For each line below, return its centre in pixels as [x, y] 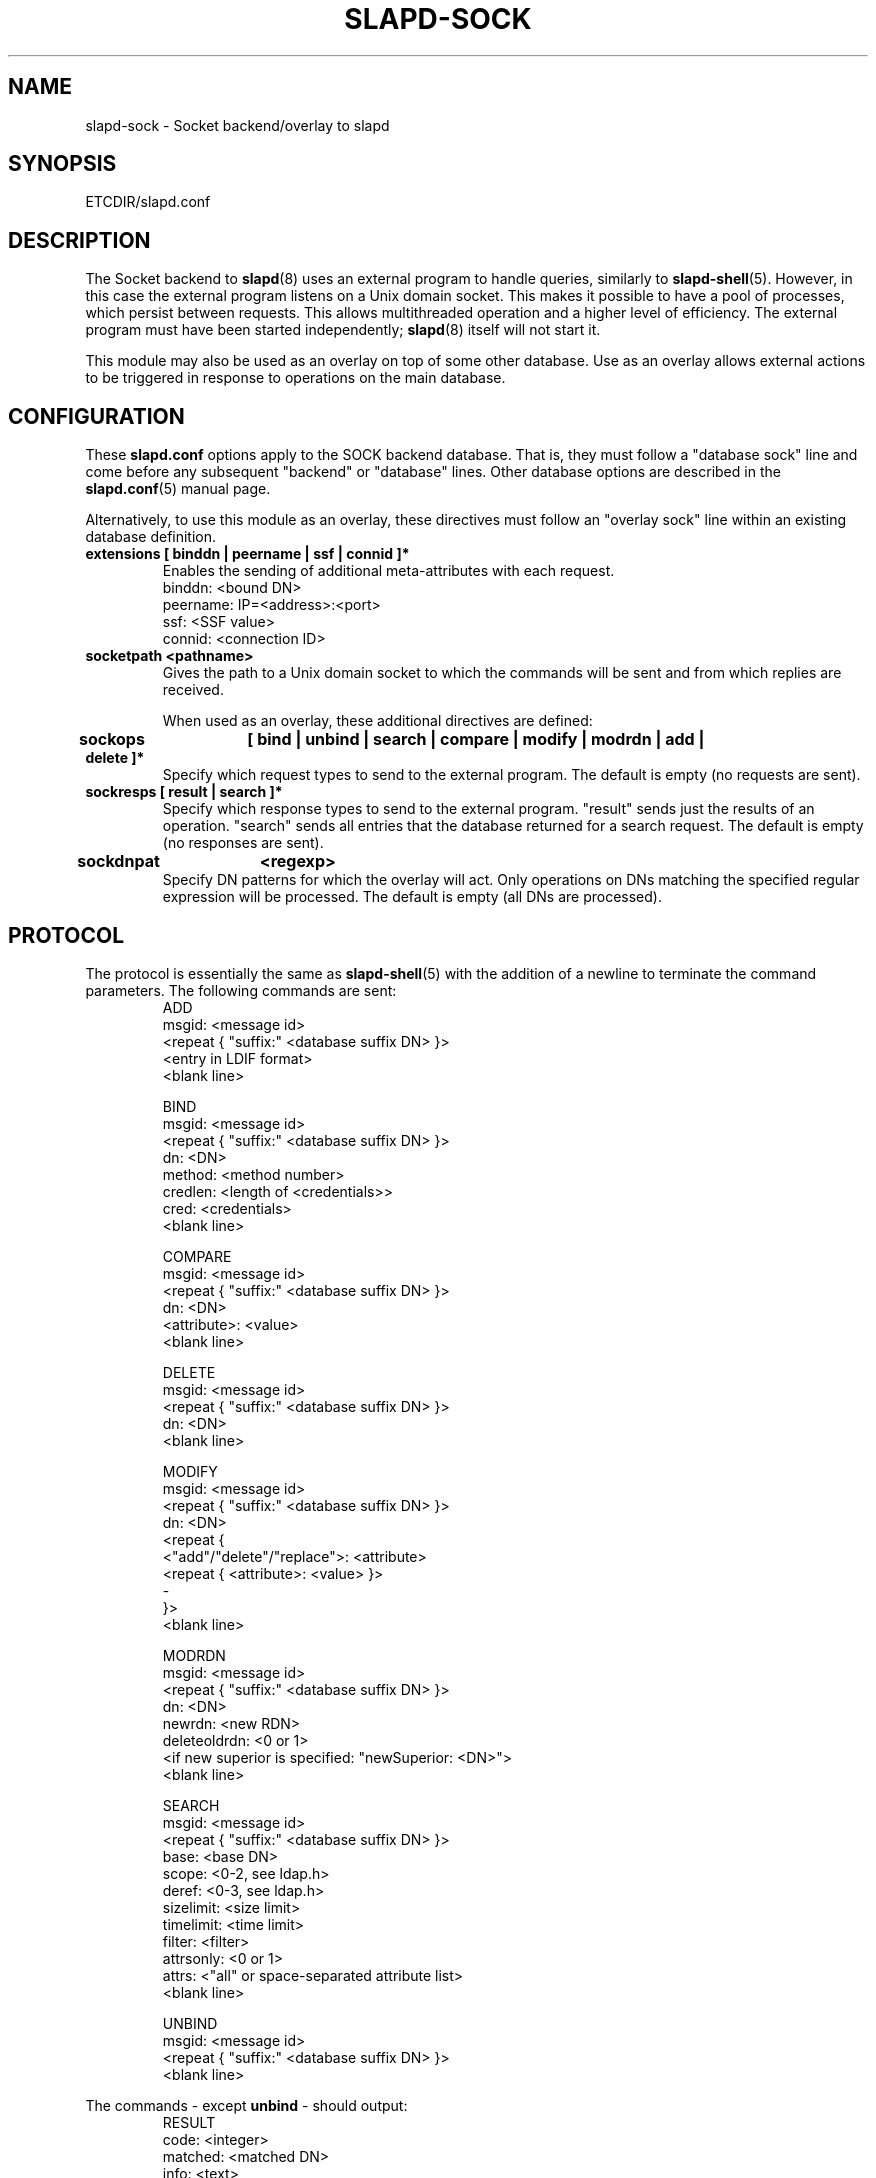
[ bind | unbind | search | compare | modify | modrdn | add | [476, 739]
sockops [111, 739]
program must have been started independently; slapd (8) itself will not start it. [343, 330]
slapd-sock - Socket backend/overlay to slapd [237, 125]
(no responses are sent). [243, 843]
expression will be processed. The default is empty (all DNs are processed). [412, 897]
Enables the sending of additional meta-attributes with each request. [388, 571]
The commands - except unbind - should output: [246, 2105]
